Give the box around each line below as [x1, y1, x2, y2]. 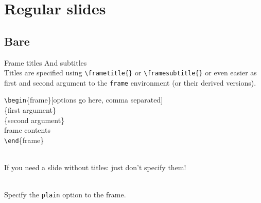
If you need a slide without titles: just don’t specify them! [4, 162, 186, 173]
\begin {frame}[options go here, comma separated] [4, 94, 163, 105]
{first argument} [4, 105, 56, 115]
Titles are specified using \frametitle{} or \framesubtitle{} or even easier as [4, 67, 257, 78]
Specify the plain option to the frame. [4, 189, 126, 200]
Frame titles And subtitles [4, 57, 87, 68]
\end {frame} [4, 134, 44, 145]
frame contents [4, 125, 50, 135]
